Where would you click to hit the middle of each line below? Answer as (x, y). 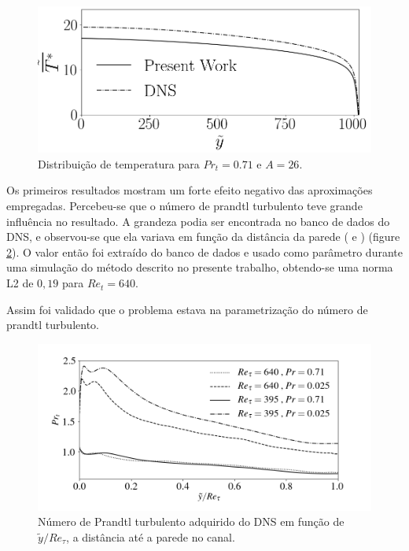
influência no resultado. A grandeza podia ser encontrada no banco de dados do (198, 221)
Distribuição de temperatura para (119, 163)
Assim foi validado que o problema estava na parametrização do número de (187, 309)
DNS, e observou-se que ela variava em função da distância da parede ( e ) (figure (203, 237)
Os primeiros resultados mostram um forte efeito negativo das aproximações (190, 190)
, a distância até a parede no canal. (151, 537)
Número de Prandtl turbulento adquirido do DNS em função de (191, 521)
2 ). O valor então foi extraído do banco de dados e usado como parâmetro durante (204, 251)
